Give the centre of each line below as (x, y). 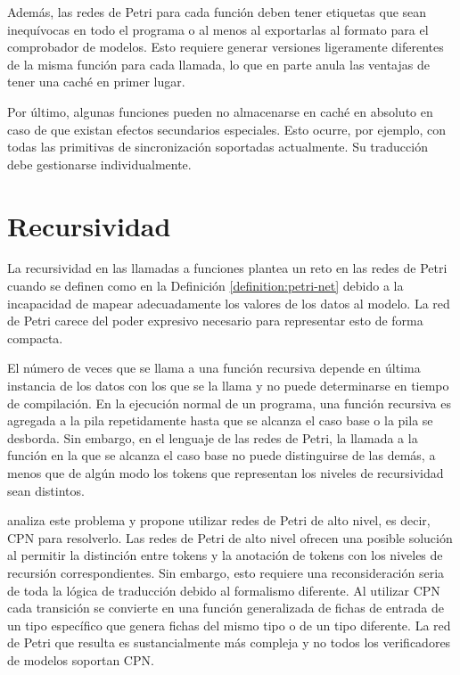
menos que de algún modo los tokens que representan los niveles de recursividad (226, 473)
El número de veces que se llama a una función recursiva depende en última (214, 368)
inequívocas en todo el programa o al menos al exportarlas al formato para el (218, 29)
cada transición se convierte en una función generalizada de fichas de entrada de (226, 608)
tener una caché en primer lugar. (96, 82)
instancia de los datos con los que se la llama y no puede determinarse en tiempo (228, 386)
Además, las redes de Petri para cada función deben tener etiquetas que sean (217, 12)
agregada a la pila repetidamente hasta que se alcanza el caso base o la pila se (220, 420)
